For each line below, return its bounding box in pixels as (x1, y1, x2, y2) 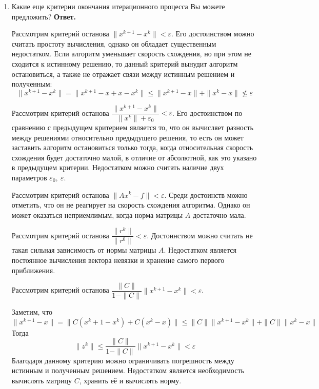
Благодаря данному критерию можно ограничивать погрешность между (11, 355, 234, 365)
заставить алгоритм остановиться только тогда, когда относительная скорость (11, 142, 253, 153)
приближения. (11, 264, 55, 275)
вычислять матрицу (11, 375, 72, 385)
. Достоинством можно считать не (147, 230, 253, 240)
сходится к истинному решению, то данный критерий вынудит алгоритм (11, 58, 238, 69)
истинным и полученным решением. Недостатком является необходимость (11, 365, 244, 376)
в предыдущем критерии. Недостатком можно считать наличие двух (11, 162, 224, 173)
